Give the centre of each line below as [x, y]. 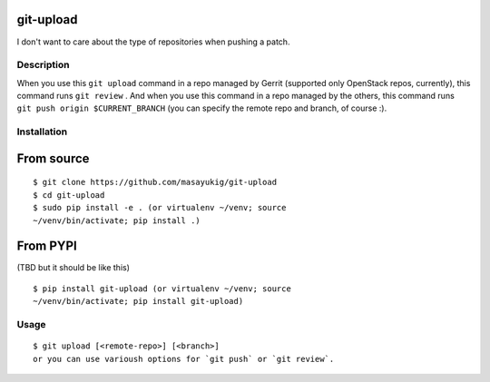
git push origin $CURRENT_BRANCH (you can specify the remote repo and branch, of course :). [202, 108]
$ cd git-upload [69, 195]
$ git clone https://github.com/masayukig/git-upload [155, 182]
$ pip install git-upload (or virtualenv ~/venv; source [162, 289]
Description [43, 65]
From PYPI [47, 246]
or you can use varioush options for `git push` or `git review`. [184, 359]
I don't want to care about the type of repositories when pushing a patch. [153, 42]
